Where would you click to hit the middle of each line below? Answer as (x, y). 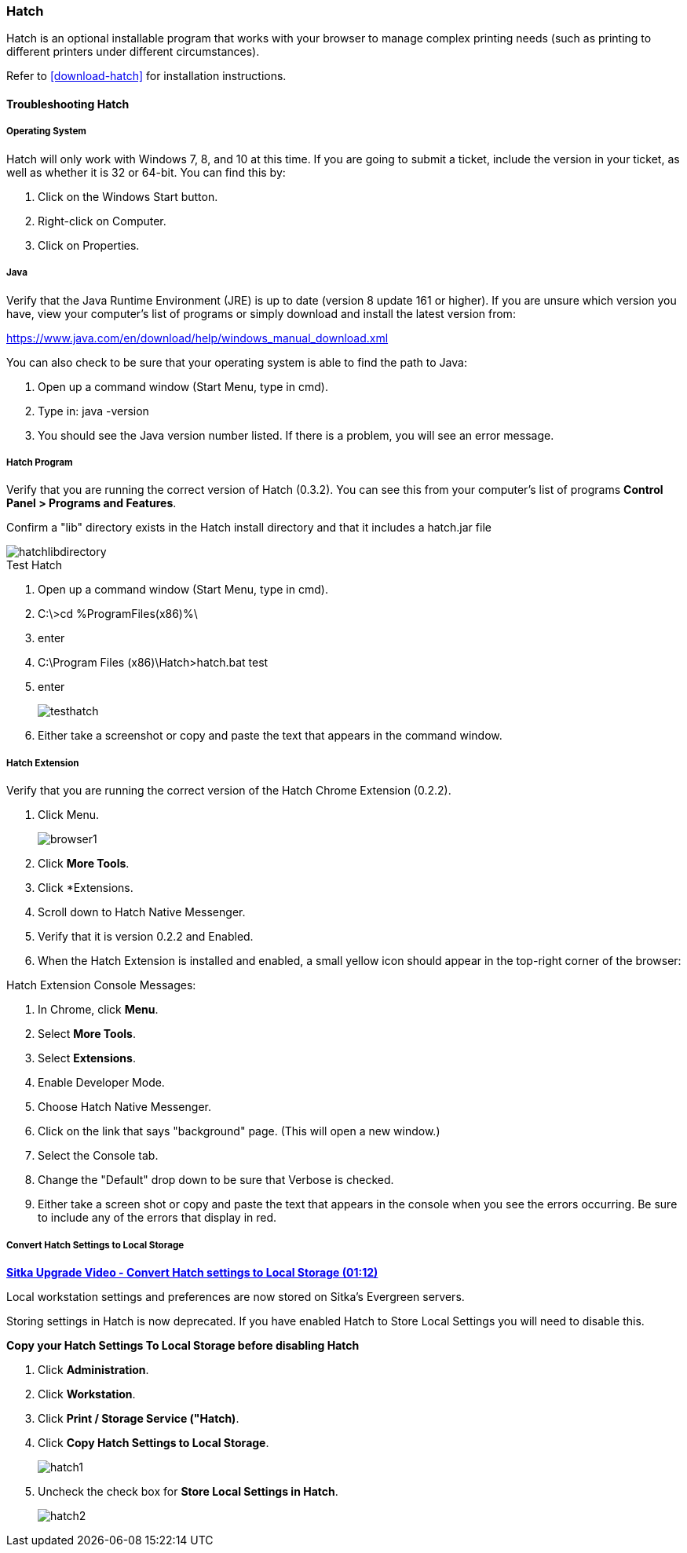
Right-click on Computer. (102, 221)
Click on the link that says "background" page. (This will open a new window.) (239, 1131)
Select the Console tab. (98, 1156)
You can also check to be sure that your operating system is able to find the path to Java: (237, 362)
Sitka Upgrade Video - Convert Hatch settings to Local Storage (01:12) (192, 1272)
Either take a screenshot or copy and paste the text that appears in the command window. (270, 736)
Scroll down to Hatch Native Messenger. (142, 912)
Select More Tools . (87, 1034)
